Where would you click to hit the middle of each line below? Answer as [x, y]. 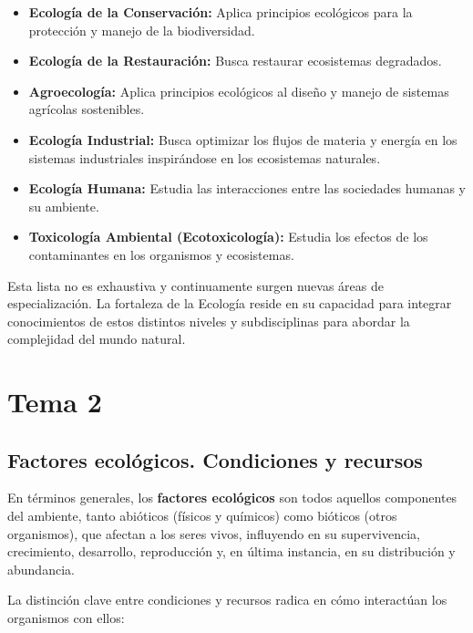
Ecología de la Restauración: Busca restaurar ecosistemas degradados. [235, 61]
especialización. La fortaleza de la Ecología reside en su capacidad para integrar [230, 303]
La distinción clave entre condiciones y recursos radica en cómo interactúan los [227, 600]
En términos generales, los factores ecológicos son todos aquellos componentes [232, 498]
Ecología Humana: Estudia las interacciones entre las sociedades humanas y [247, 188]
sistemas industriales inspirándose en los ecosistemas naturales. [205, 157]
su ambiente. [64, 206]
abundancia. [41, 569]
